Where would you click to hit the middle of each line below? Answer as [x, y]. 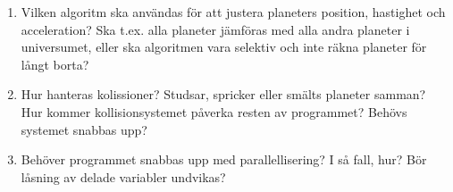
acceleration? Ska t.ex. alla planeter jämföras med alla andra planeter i [215, 29]
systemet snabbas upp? [84, 129]
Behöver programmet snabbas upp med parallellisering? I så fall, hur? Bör [224, 159]
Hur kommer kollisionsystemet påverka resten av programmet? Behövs [214, 111]
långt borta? [55, 64]
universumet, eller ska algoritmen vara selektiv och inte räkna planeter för [224, 47]
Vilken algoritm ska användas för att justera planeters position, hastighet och [233, 12]
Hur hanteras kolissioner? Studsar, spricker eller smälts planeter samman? [223, 94]
